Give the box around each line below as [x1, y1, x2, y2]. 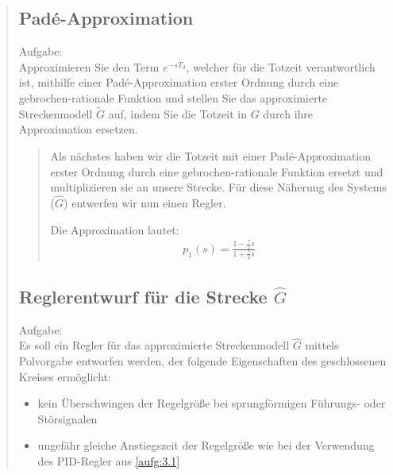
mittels [305, 337, 339, 353]
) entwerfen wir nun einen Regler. [64, 194, 226, 210]
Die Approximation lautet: [50, 221, 179, 237]
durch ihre [263, 105, 314, 122]
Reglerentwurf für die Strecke [18, 284, 268, 308]
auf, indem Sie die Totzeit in [108, 105, 247, 122]
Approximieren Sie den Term [18, 58, 160, 75]
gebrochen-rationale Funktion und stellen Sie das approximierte [18, 89, 328, 106]
